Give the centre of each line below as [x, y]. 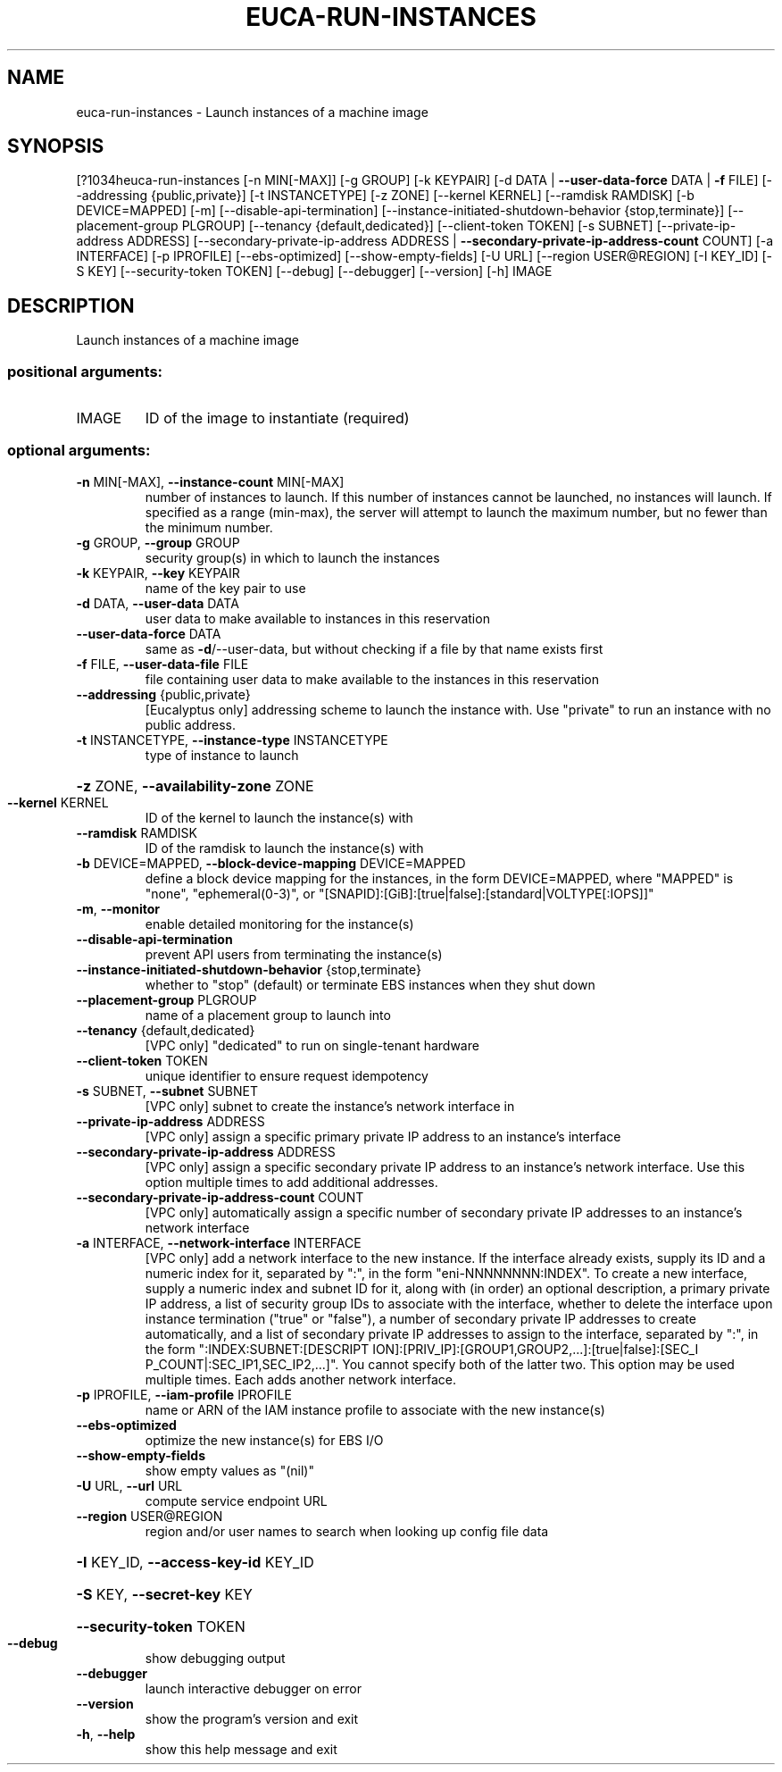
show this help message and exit [241, 1749]
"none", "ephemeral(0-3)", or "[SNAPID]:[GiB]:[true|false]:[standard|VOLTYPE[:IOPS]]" [399, 893]
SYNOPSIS [56, 146]
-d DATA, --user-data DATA [158, 603]
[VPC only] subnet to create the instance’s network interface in [330, 1106]
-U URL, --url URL [129, 1485]
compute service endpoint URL [236, 1500]
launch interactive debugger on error [253, 1688]
